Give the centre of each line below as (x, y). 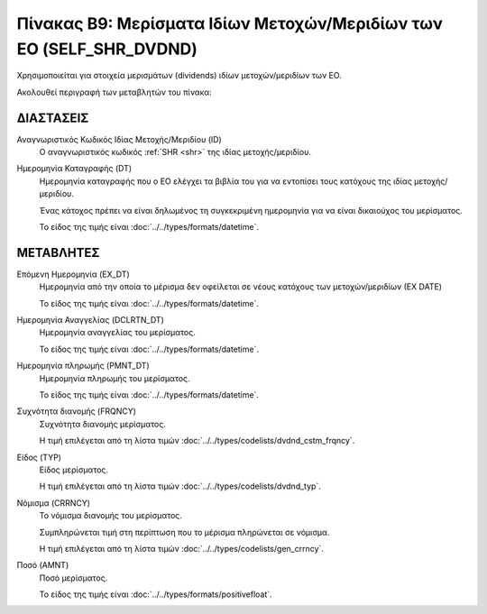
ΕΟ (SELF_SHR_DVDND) (107, 49)
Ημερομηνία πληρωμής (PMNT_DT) (83, 366)
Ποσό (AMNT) (43, 565)
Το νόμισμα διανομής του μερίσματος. (110, 516)
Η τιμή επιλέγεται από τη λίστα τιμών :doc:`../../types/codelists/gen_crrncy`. (182, 548)
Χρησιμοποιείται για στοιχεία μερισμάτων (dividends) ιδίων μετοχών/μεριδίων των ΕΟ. (179, 76)
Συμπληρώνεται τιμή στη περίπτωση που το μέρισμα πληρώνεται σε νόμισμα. (184, 532)
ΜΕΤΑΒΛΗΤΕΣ (58, 252)
